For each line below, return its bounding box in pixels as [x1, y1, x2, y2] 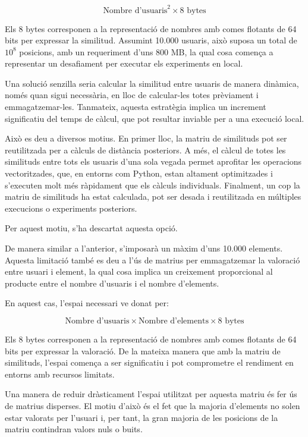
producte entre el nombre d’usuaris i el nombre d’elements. [5, 276, 219, 289]
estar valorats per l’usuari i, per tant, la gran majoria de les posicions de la [5, 411, 278, 423]
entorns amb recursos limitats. [5, 367, 115, 380]
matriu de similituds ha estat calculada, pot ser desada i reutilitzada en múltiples [5, 190, 301, 203]
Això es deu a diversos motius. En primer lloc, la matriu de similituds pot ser [5, 132, 287, 144]
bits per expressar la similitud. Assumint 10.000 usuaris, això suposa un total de [5, 34, 297, 46]
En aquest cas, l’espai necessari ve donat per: [5, 297, 169, 309]
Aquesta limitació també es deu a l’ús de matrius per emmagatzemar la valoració [5, 253, 300, 266]
